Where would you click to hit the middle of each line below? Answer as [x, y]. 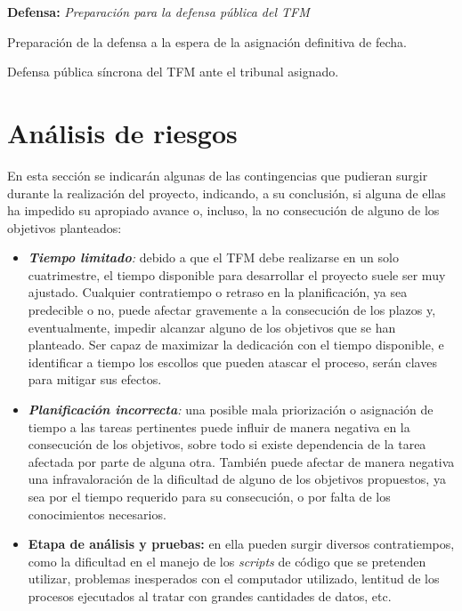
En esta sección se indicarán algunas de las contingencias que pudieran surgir [218, 175]
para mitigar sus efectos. [95, 379]
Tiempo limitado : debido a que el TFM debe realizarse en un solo [213, 257]
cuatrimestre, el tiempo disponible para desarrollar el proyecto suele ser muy [237, 274]
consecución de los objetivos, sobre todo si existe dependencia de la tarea [227, 444]
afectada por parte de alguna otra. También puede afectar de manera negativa [241, 461]
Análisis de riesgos [122, 132]
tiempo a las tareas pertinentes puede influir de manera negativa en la [219, 426]
